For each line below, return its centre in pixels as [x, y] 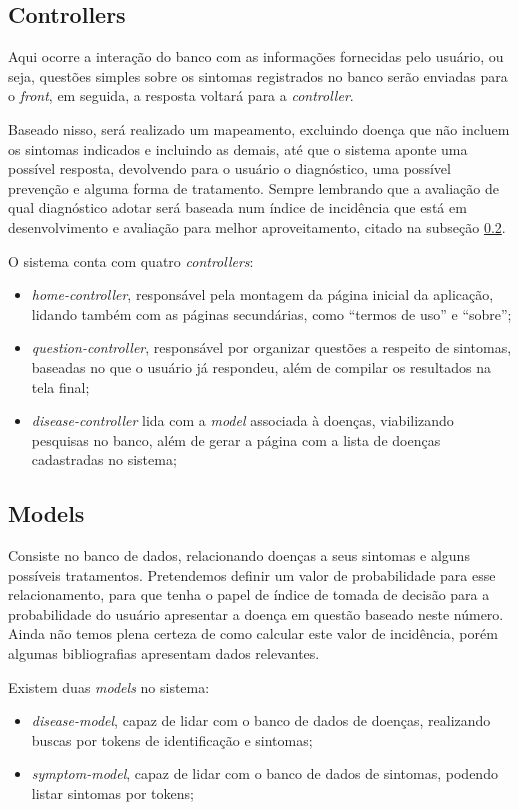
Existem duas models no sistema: [109, 686]
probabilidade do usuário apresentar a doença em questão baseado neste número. [256, 613]
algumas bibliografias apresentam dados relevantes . [164, 653]
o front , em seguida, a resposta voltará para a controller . [181, 95]
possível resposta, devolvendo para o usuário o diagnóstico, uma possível [229, 168]
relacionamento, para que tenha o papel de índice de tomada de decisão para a [249, 594]
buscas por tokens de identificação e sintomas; [172, 739]
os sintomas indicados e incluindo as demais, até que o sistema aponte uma [238, 148]
